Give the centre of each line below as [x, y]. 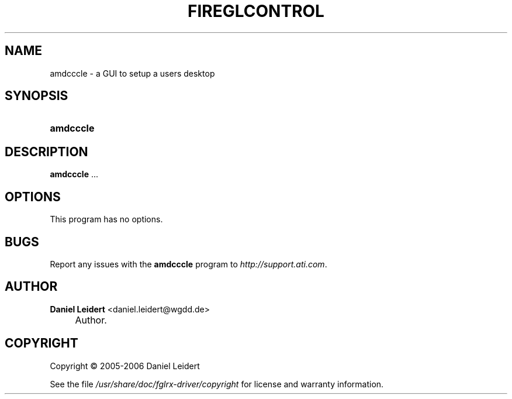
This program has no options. [106, 219]
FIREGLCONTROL [256, 11]
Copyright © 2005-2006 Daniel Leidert [125, 366]
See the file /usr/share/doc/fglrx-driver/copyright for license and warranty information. [217, 384]
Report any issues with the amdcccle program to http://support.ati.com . [188, 264]
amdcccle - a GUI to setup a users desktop [132, 73]
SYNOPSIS [37, 96]
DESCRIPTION [46, 152]
